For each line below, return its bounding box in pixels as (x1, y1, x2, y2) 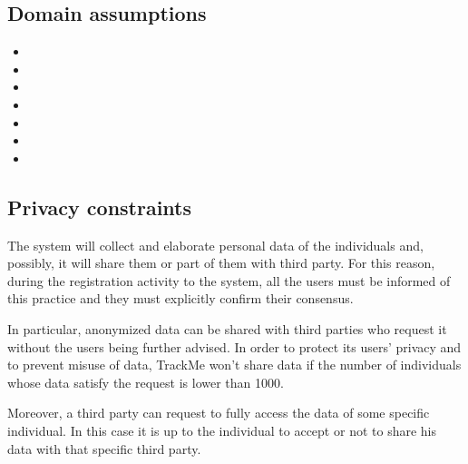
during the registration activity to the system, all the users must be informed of (7, 271, 451, 290)
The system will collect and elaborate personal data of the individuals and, (7, 235, 424, 254)
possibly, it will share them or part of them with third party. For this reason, (7, 253, 435, 272)
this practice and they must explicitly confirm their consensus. (7, 289, 354, 308)
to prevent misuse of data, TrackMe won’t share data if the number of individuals (7, 355, 462, 374)
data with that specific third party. (7, 439, 201, 458)
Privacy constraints (7, 193, 192, 221)
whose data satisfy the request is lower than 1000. (7, 372, 284, 391)
